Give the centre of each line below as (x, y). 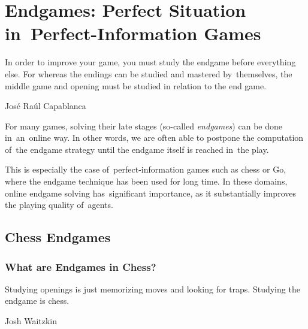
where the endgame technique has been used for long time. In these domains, (146, 181)
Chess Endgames (58, 237)
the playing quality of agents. (59, 205)
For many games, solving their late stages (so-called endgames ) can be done (144, 126)
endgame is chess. (37, 301)
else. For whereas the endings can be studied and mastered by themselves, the (149, 73)
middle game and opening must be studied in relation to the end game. (136, 85)
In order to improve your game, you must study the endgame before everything (150, 62)
